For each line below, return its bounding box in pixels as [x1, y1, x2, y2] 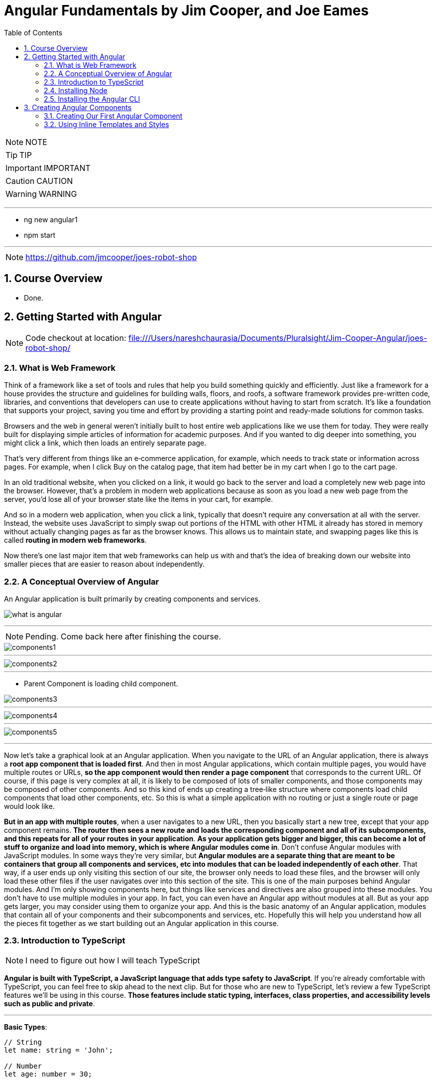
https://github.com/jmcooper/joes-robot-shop [25, 252, 197, 262]
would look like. [4, 801, 55, 810]
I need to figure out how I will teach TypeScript [25, 955, 200, 965]
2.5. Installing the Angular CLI [44, 94, 140, 103]
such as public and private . [4, 999, 95, 1008]
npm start [24, 230, 56, 239]
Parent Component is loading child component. [24, 679, 178, 688]
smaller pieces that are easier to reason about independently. [4, 560, 205, 569]
